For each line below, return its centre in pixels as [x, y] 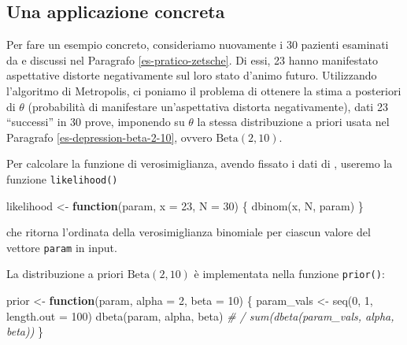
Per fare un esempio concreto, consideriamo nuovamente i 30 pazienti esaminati [198, 45]
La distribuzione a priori [65, 274]
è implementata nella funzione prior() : [289, 274]
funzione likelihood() [62, 178]
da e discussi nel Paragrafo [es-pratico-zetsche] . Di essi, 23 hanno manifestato [192, 59]
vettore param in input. [62, 247]
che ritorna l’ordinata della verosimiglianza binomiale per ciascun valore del [189, 232]
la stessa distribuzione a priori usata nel [293, 122]
